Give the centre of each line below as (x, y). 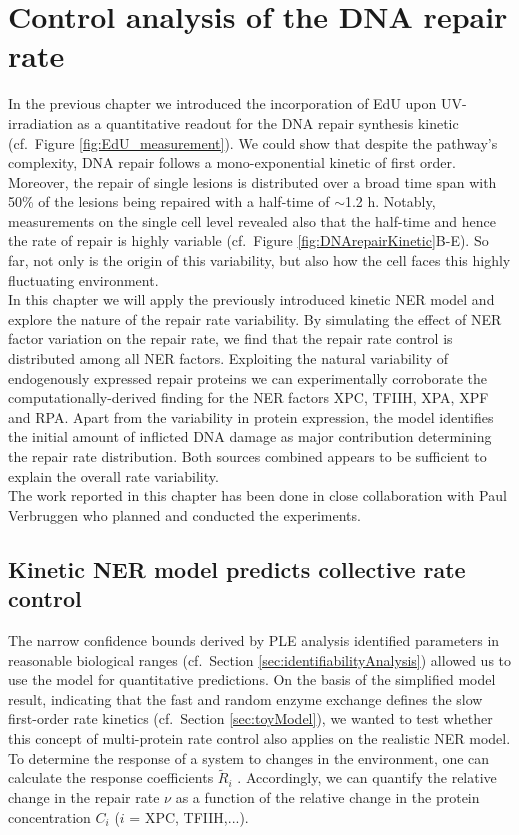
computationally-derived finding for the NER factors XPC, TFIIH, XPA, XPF (248, 397)
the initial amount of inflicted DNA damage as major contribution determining (250, 436)
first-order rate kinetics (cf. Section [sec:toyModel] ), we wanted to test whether (250, 718)
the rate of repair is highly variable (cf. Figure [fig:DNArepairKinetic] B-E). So (248, 240)
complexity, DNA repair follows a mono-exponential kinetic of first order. (232, 162)
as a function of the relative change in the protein (327, 796)
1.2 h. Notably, (390, 201)
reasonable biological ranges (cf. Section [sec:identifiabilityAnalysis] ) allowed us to (260, 659)
